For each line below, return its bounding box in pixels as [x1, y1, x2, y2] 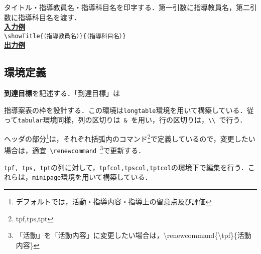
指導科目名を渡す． [18, 12, 81, 22]
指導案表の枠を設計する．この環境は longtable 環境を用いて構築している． [4, 104, 247, 115]
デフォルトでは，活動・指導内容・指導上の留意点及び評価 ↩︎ [16, 196, 212, 207]
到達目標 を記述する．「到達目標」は [4, 88, 120, 98]
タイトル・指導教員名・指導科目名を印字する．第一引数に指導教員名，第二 [4, 2, 250, 12]
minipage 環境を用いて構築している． [32, 172, 152, 182]
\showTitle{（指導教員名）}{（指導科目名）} [4, 32, 126, 40]
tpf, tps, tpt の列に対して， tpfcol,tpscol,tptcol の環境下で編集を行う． [4, 162, 248, 172]
